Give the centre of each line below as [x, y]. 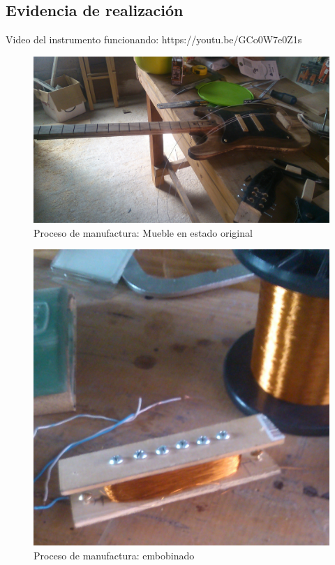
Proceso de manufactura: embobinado [114, 556]
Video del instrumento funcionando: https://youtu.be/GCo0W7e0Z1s [154, 39]
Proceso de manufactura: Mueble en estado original [143, 232]
